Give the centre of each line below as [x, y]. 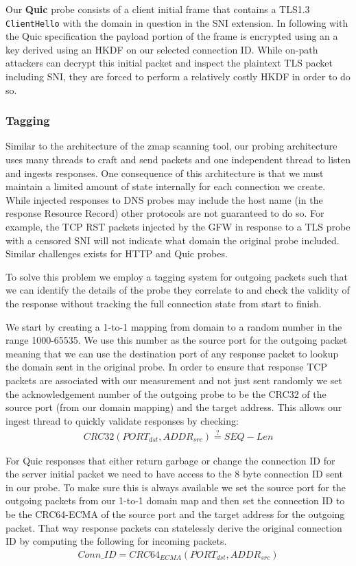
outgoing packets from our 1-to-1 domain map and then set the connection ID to [175, 500]
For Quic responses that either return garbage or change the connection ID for [170, 460]
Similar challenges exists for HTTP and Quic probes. [117, 253]
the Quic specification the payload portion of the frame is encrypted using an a [172, 36]
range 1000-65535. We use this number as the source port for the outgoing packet [177, 340]
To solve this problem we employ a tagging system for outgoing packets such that [177, 276]
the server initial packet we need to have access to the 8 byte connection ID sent [175, 474]
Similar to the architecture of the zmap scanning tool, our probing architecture [171, 146]
